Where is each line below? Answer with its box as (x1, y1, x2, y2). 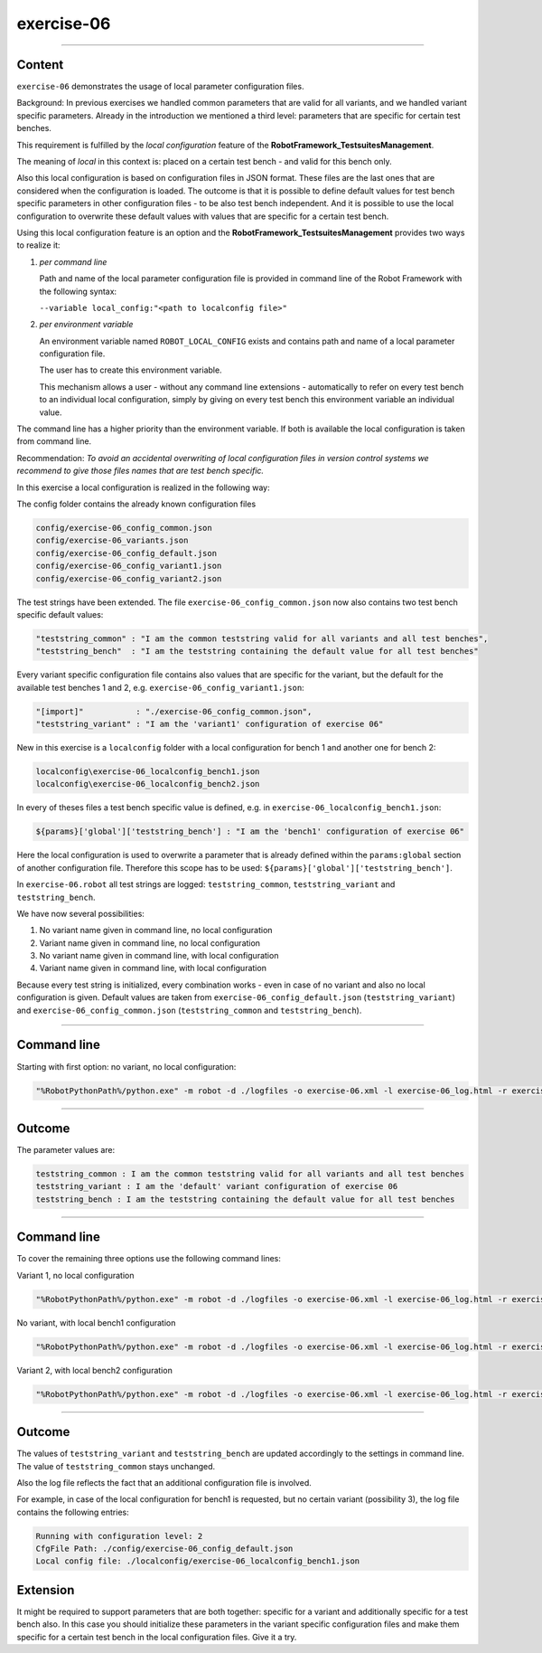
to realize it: (16, 240, 61, 250)
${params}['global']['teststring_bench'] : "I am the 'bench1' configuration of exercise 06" (35, 826, 465, 836)
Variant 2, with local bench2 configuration (16, 1365, 173, 1375)
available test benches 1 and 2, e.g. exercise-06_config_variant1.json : (16, 682, 304, 693)
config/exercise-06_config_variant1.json (35, 561, 222, 571)
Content (16, 57, 64, 72)
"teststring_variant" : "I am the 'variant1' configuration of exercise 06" (35, 719, 384, 730)
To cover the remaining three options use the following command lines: (16, 1253, 282, 1264)
